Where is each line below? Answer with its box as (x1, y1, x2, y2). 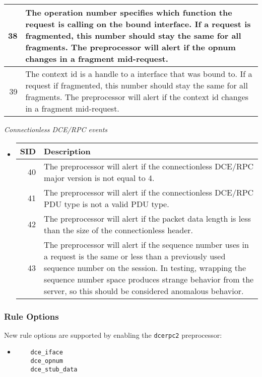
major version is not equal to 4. (44, 171, 155, 183)
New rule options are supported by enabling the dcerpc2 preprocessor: (4, 329, 222, 340)
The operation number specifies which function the (25, 7, 232, 18)
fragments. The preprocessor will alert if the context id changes (25, 91, 249, 103)
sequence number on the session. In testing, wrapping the (44, 261, 246, 273)
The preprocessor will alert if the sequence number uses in (44, 238, 249, 250)
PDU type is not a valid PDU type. (44, 198, 169, 210)
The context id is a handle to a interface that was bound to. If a (25, 68, 252, 79)
